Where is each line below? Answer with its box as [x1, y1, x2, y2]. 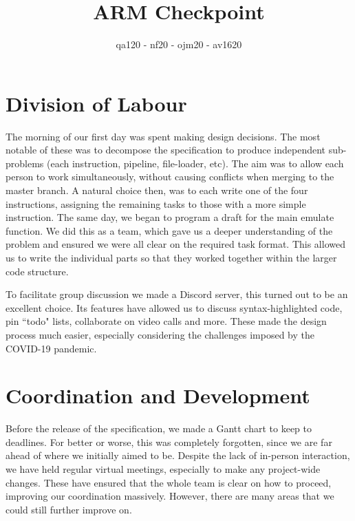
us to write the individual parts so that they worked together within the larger [6, 251, 337, 264]
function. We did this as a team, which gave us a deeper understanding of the [6, 223, 333, 237]
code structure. [6, 264, 69, 278]
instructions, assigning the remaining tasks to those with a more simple [6, 196, 306, 211]
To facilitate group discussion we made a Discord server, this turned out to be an [6, 287, 348, 301]
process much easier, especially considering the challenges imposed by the [6, 327, 314, 341]
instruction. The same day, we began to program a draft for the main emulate [6, 210, 334, 224]
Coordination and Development [6, 381, 310, 410]
